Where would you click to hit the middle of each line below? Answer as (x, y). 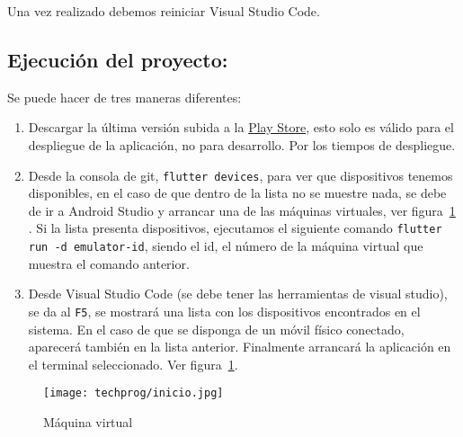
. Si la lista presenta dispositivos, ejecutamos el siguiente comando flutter (235, 228)
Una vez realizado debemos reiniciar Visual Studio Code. (164, 11)
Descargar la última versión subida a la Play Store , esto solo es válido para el (241, 127)
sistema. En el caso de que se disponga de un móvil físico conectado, (216, 329)
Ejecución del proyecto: (118, 59)
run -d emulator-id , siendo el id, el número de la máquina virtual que (226, 246)
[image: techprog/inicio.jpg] (134, 393)
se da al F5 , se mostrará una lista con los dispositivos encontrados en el (224, 311)
